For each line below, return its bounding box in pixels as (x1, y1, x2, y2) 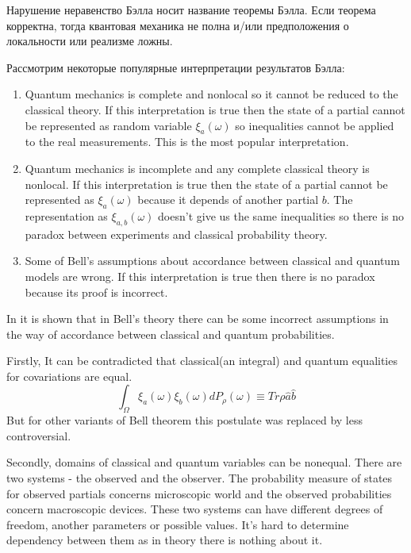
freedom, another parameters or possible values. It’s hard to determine (6, 516, 349, 532)
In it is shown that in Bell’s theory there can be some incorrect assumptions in (6, 310, 389, 327)
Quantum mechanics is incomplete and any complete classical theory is (25, 159, 370, 176)
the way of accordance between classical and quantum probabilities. (6, 325, 335, 342)
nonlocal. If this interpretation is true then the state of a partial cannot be (25, 175, 388, 192)
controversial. (6, 427, 71, 444)
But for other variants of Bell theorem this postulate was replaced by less (6, 412, 363, 428)
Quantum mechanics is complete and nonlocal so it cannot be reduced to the (25, 86, 398, 102)
